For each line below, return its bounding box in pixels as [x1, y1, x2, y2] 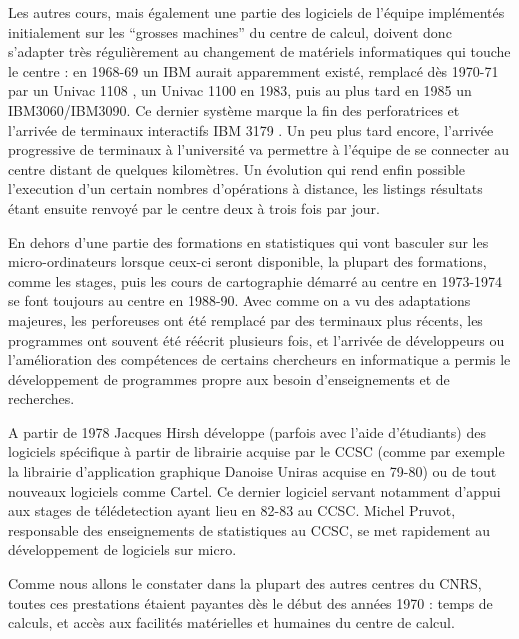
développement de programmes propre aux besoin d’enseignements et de [8, 368, 450, 389]
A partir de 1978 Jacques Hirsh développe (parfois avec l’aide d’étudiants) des [8, 421, 486, 442]
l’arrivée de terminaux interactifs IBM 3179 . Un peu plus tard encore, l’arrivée [8, 119, 494, 140]
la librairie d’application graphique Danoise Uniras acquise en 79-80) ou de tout [8, 461, 497, 482]
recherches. [8, 388, 75, 409]
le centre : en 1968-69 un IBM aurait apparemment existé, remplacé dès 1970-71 [8, 60, 499, 81]
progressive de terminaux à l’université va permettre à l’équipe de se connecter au [8, 139, 510, 160]
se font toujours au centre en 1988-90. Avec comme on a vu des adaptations [8, 290, 471, 311]
